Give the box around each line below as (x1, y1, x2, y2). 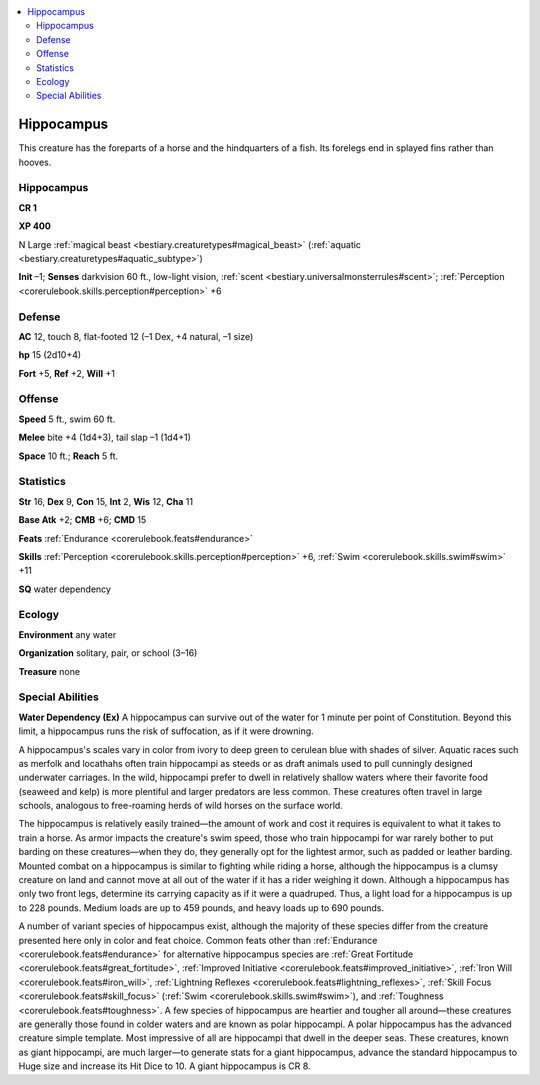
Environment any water (18, 628, 117, 640)
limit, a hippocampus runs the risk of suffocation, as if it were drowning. (18, 725, 314, 737)
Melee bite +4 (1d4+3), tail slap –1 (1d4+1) (18, 431, 192, 444)
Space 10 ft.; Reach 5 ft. (18, 450, 119, 462)
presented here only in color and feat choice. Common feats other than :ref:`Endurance (18, 934, 378, 946)
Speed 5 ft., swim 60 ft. (18, 413, 116, 425)
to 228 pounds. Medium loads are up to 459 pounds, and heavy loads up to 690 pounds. (18, 901, 385, 914)
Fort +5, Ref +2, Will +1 (18, 367, 115, 379)
